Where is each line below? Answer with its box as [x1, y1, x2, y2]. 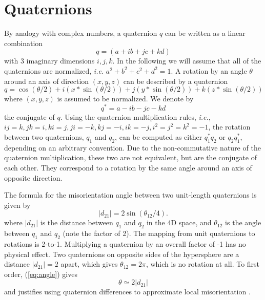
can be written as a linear [165, 28, 246, 38]
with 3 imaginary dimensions [4, 55, 95, 66]
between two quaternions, [4, 131, 84, 142]
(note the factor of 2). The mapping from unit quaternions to [63, 228, 255, 239]
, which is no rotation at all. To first [146, 259, 260, 269]
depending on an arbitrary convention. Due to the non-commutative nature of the [4, 142, 261, 153]
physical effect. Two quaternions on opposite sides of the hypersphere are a [4, 248, 239, 259]
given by [4, 199, 31, 210]
